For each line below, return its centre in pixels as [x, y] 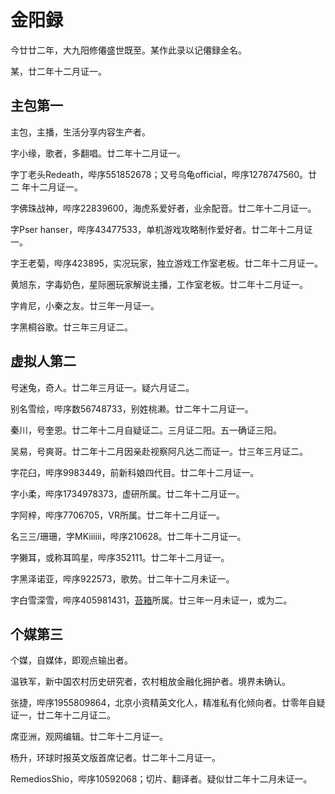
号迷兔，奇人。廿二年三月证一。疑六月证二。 [102, 387]
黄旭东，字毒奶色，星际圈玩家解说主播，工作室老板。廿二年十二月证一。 [159, 284]
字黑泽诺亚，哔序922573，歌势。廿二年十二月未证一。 [122, 578]
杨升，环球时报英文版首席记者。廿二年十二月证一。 [115, 758]
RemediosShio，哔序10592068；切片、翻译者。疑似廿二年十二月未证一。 [161, 779]
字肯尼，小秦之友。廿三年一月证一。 [85, 305]
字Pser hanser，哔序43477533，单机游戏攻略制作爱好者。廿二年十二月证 [161, 229]
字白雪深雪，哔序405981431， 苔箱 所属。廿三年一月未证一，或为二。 [151, 600]
